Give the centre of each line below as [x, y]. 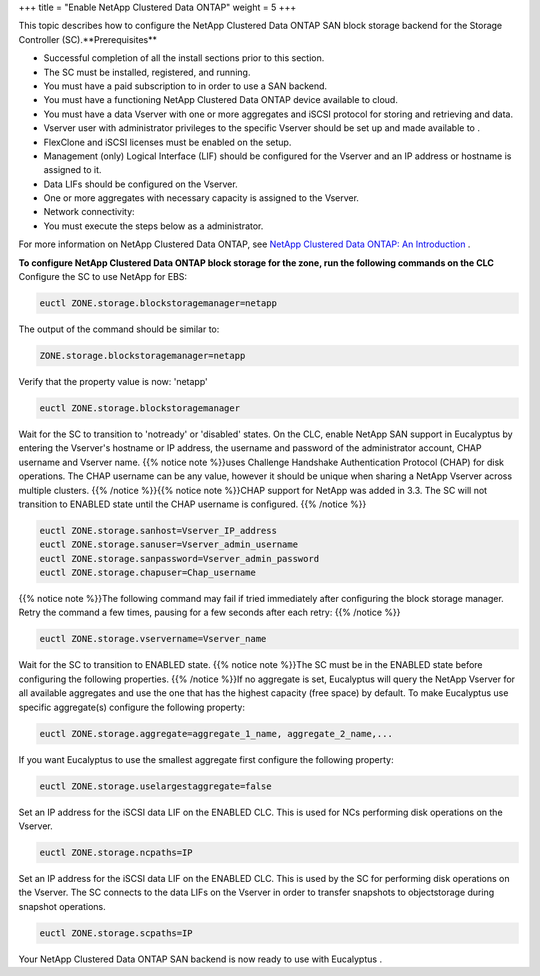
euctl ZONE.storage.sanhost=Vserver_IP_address [158, 530]
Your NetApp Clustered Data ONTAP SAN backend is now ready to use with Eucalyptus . [200, 959]
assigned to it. [72, 170]
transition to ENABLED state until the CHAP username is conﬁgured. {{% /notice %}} [192, 504]
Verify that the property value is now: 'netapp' [113, 381]
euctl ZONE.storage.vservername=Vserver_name [153, 639]
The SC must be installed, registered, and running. [147, 72]
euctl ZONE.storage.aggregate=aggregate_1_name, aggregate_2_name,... [216, 733]
